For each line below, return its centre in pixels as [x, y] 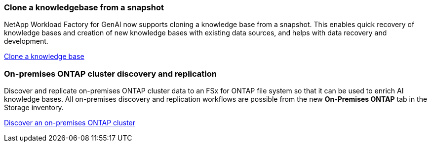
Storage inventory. [34, 108]
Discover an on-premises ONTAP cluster [70, 123]
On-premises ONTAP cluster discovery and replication [110, 73]
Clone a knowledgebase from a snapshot [84, 7]
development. [26, 41]
